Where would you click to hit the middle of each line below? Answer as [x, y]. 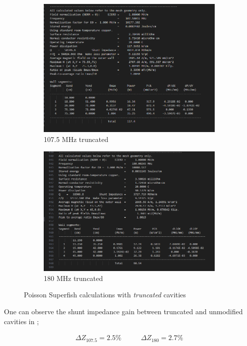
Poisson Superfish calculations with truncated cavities [105, 295]
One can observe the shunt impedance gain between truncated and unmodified [123, 311]
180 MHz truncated [74, 278]
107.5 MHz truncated [76, 139]
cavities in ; [22, 321]
